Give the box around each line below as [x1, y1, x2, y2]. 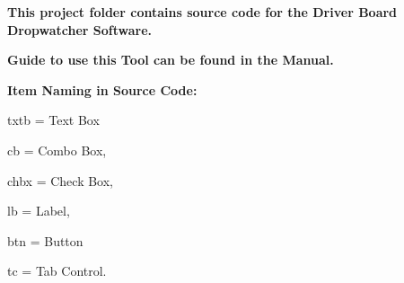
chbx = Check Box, [7, 171, 114, 190]
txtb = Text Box [7, 111, 100, 129]
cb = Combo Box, [7, 140, 107, 159]
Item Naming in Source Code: [7, 80, 198, 99]
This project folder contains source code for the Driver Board [7, 3, 398, 21]
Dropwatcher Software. [7, 20, 153, 39]
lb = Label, [7, 201, 70, 220]
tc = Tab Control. [7, 261, 107, 280]
